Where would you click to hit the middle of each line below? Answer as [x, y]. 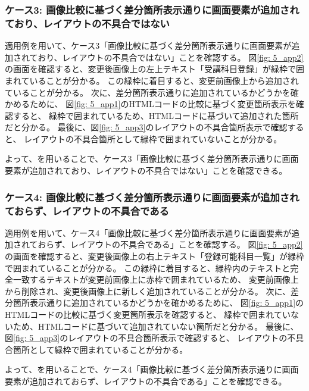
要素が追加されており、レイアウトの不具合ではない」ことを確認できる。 [146, 171]
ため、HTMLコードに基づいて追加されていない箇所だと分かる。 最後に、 [156, 326]
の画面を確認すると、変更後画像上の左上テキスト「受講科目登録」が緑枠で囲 [155, 69]
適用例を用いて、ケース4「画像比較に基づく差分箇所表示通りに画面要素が [148, 232]
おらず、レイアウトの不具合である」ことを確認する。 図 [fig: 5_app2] [170, 244]
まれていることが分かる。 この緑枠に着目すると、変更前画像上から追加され [152, 80]
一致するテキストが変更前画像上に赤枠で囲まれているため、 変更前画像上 [156, 279]
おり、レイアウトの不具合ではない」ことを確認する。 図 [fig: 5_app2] [171, 57]
